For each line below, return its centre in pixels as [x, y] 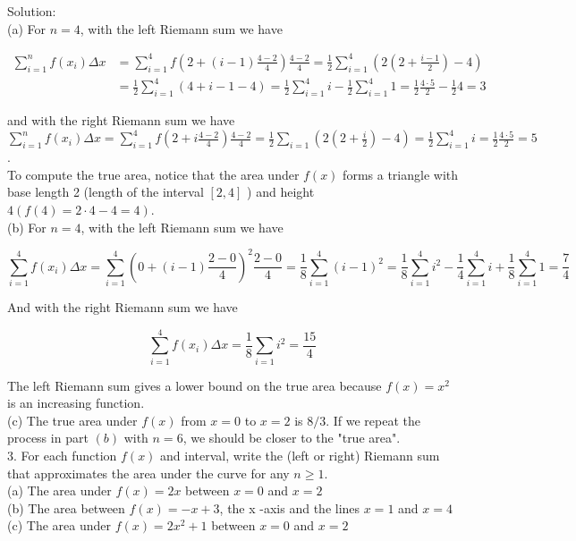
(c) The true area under [72, 420]
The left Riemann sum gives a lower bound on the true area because [195, 385]
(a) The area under [59, 490]
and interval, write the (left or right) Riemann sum [300, 456]
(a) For [27, 28]
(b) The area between [66, 507]
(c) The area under [59, 525]
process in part [48, 438]
